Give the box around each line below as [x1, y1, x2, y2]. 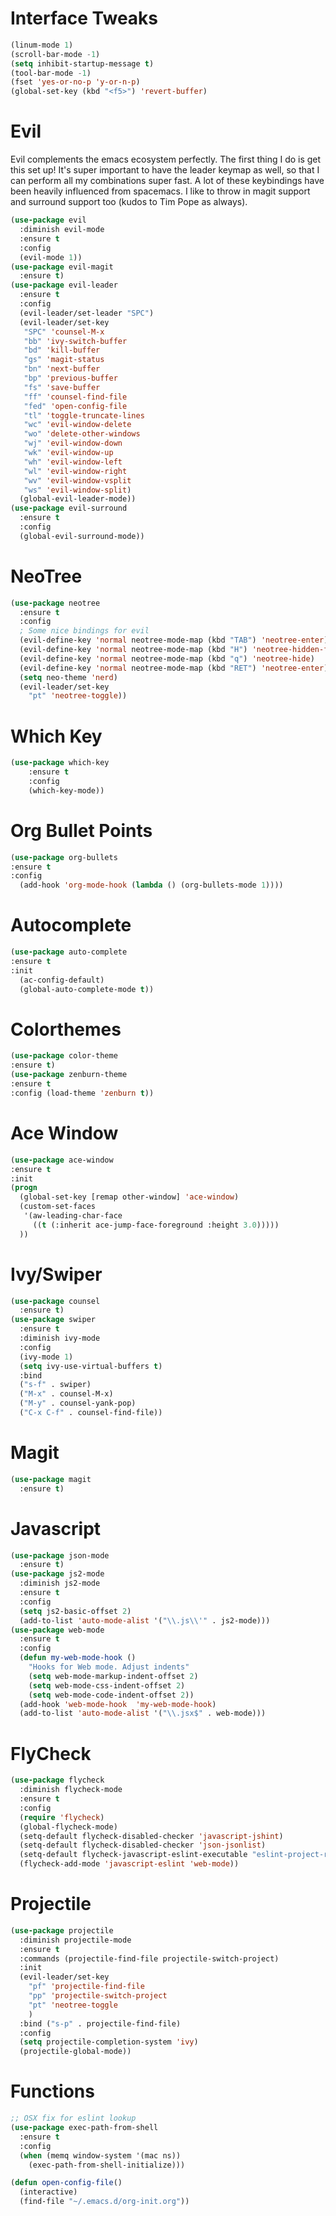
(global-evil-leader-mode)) [19, 494, 137, 504]
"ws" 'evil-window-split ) [23, 485, 132, 495]
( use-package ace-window [10, 1155, 114, 1165]
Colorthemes [10, 1018, 122, 1041]
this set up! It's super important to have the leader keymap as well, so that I [10, 164, 320, 176]
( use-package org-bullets [10, 852, 118, 862]
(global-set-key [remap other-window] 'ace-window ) [19, 1192, 240, 1202]
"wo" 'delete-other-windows [23, 429, 141, 439]
